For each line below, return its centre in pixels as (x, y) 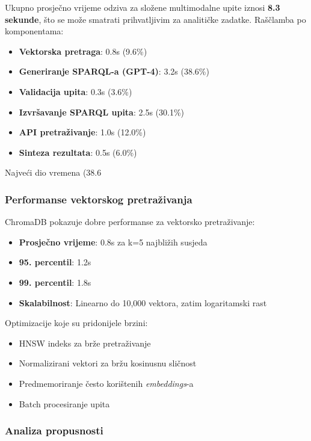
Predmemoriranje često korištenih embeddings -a (106, 383)
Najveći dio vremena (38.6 (53, 172)
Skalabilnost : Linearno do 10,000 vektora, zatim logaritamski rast (143, 302)
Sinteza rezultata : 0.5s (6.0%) (78, 152)
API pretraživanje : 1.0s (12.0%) (82, 132)
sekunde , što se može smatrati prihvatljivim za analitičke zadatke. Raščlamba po (155, 19)
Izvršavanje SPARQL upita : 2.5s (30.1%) (102, 112)
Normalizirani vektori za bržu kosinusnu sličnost (108, 363)
